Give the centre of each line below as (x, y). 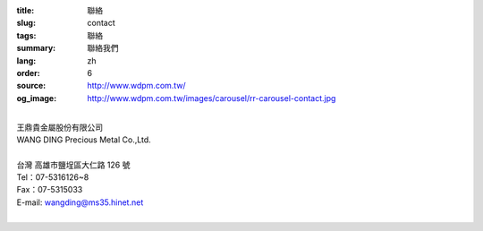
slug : (26, 23)
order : (28, 73)
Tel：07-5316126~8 (53, 177)
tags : (26, 35)
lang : (26, 60)
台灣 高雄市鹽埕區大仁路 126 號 (73, 165)
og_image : (37, 98)
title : (25, 10)
